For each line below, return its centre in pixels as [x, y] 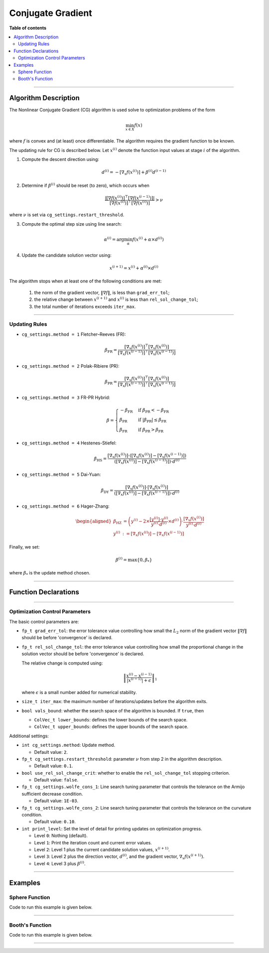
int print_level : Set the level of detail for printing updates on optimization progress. [112, 828]
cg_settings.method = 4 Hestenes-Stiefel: [69, 443]
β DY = [107, 491]
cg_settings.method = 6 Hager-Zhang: [66, 506]
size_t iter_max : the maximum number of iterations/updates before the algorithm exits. [115, 701]
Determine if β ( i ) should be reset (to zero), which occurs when [85, 185]
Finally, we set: [24, 547]
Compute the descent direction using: [60, 159]
